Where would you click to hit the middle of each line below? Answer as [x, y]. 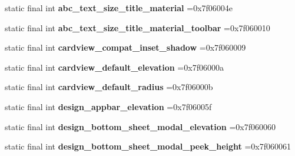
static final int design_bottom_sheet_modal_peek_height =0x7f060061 [148, 146]
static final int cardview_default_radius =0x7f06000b [109, 87]
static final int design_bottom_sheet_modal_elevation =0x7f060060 [140, 126]
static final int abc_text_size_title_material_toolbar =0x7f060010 [137, 27]
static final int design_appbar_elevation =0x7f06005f [108, 106]
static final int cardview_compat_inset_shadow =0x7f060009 [125, 47]
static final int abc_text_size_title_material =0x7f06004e [119, 8]
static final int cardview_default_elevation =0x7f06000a [114, 67]
